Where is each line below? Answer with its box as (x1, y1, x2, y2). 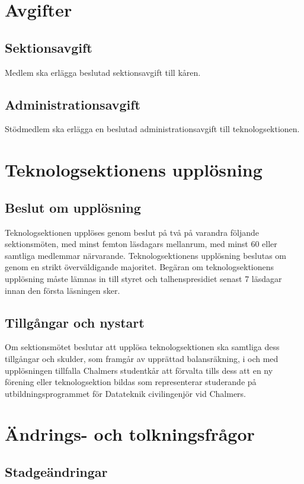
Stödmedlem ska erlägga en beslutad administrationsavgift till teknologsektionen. (5, 123, 300, 135)
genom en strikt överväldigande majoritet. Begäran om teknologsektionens (5, 261, 274, 273)
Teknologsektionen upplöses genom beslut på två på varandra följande (5, 226, 259, 238)
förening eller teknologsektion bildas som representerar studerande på (5, 376, 257, 388)
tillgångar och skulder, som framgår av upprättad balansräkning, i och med (5, 352, 279, 364)
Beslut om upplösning (5, 198, 141, 216)
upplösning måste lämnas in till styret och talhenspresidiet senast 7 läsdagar (5, 272, 282, 284)
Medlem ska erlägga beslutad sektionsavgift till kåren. (5, 66, 201, 78)
